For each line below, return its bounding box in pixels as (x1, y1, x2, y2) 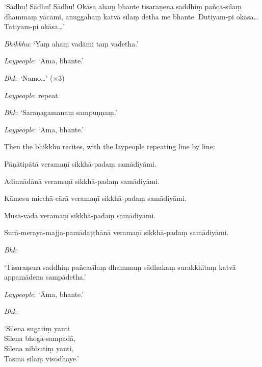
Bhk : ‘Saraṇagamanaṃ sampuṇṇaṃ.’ (4, 107, 117, 118)
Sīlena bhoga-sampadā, (4, 333, 76, 343)
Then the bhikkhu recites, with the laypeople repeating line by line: (4, 141, 215, 152)
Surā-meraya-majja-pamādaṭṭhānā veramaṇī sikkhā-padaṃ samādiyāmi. (4, 227, 229, 238)
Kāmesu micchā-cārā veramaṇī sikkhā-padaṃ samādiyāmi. (4, 193, 187, 203)
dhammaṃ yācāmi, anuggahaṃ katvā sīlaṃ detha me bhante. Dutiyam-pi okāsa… (4, 11, 258, 21)
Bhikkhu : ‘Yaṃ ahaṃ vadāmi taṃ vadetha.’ (4, 38, 139, 49)
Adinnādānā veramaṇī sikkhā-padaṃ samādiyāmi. (4, 175, 160, 186)
